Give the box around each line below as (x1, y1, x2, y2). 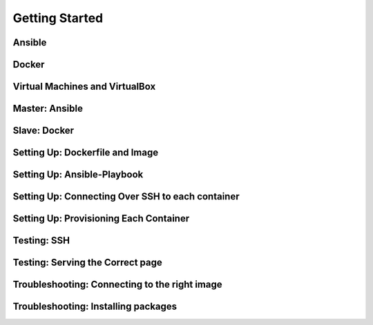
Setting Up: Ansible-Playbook (12, 169, 144, 181)
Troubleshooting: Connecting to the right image (12, 279, 222, 290)
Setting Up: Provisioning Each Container (12, 213, 190, 224)
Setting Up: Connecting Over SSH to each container (12, 190, 240, 203)
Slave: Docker (12, 125, 75, 137)
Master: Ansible (12, 103, 83, 115)
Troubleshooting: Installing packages (12, 301, 178, 313)
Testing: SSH (12, 235, 70, 246)
